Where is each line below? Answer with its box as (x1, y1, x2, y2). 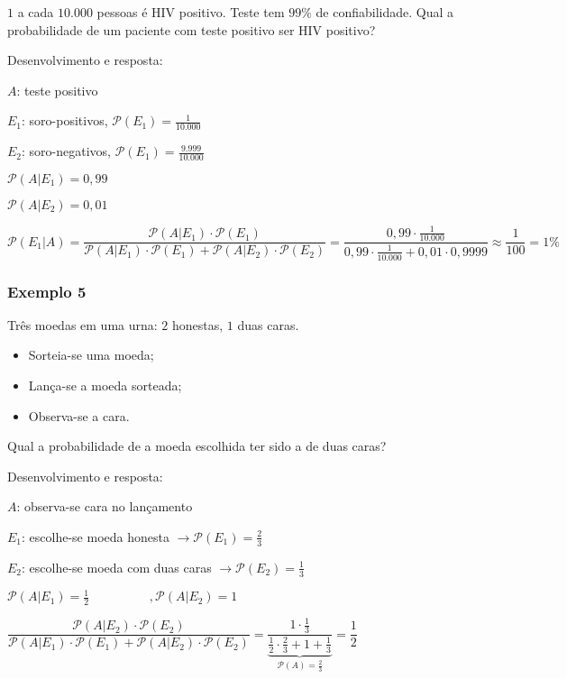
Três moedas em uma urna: (7, 315, 158, 334)
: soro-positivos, (22, 111, 108, 130)
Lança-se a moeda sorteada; (28, 376, 182, 394)
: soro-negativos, (22, 142, 111, 161)
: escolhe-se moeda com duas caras (22, 557, 212, 576)
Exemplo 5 (7, 280, 87, 302)
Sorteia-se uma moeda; (28, 345, 154, 364)
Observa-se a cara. (28, 406, 130, 425)
